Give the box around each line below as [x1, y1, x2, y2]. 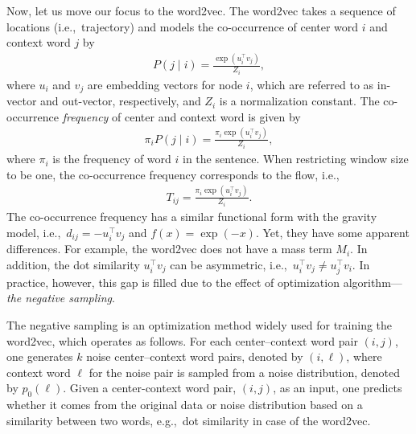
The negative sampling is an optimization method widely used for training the [6, 317, 393, 334]
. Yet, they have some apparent [255, 223, 410, 240]
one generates [6, 348, 73, 365]
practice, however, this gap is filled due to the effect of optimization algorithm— [6, 273, 402, 290]
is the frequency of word [52, 150, 171, 167]
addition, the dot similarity [6, 256, 140, 272]
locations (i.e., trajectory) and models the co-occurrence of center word [6, 18, 359, 35]
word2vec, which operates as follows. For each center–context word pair [6, 332, 358, 349]
